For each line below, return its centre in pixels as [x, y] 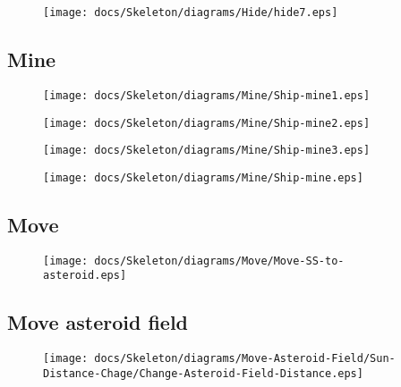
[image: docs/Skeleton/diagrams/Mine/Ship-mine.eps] [203, 177]
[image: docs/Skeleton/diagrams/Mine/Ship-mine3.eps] [207, 151]
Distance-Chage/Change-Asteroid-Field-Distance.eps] [203, 373]
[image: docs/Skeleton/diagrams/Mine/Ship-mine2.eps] [207, 123]
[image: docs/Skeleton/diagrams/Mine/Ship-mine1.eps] [207, 95]
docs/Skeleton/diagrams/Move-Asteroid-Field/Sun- [245, 359]
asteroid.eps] [85, 276]
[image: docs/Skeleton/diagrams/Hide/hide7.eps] [191, 13]
